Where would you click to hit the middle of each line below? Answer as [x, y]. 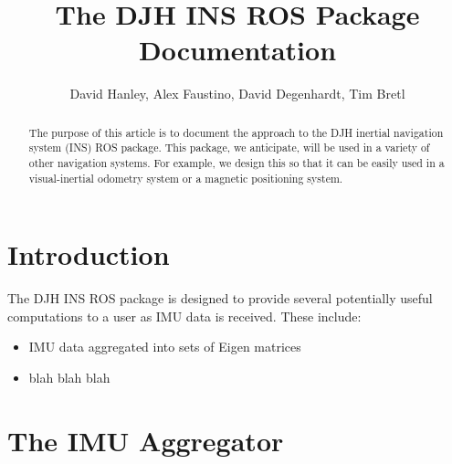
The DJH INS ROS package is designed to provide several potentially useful [220, 298]
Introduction [89, 254]
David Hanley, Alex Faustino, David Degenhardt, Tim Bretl [237, 94]
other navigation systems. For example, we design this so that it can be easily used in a [237, 163]
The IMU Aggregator [146, 440]
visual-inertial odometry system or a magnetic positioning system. [186, 178]
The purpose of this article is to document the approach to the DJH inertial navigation [236, 132]
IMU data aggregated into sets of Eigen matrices [165, 347]
